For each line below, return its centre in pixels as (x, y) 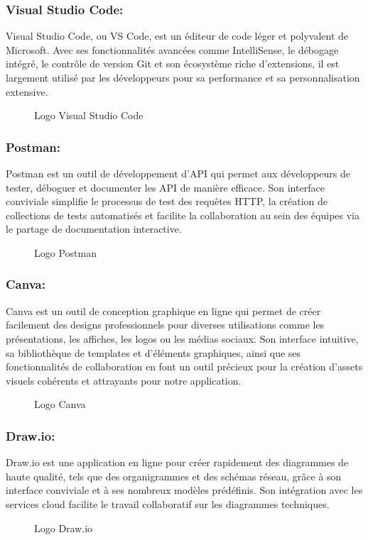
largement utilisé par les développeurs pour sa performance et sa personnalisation (183, 77)
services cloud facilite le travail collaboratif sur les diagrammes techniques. (168, 503)
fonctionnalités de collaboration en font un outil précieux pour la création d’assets (184, 367)
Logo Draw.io (64, 528)
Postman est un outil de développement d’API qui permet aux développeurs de (178, 173)
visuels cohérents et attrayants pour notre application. (124, 380)
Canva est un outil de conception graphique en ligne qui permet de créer (163, 310)
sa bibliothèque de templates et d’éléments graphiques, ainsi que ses (153, 352)
